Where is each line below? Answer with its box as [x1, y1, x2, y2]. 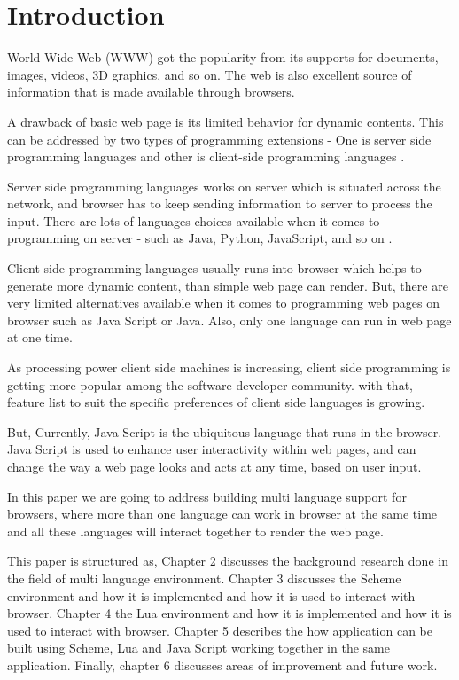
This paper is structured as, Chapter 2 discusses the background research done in [7, 551, 448, 570]
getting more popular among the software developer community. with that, [7, 375, 413, 394]
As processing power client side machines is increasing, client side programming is [7, 358, 451, 377]
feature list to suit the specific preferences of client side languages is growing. [7, 393, 425, 411]
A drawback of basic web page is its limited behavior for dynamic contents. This [7, 112, 444, 130]
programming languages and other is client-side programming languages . [7, 147, 405, 166]
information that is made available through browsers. [7, 82, 295, 101]
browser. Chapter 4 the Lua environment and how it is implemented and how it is [7, 604, 452, 622]
